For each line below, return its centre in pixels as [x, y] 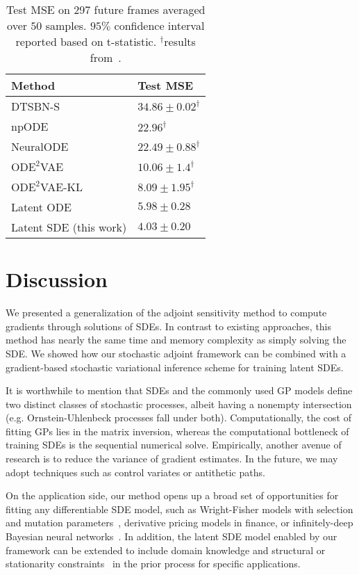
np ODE [30, 126]
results [180, 41]
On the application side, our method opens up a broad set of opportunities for [172, 495]
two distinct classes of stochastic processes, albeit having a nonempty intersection [179, 404]
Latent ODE [41, 207]
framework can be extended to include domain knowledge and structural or [166, 550]
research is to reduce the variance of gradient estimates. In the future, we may [172, 459]
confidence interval [159, 25]
